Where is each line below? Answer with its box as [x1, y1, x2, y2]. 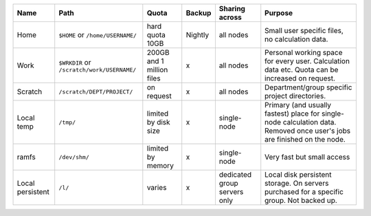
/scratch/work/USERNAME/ [58, 66, 137, 74]
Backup [185, 8, 212, 17]
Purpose [265, 8, 293, 17]
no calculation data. [265, 34, 328, 44]
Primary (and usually [265, 100, 332, 109]
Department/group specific [265, 83, 352, 92]
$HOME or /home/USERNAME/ [58, 30, 137, 39]
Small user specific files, [265, 26, 344, 35]
